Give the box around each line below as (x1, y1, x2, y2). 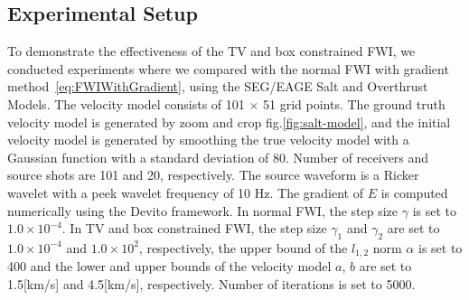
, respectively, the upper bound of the (138, 238, 348, 257)
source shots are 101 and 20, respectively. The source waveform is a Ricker (7, 165, 419, 184)
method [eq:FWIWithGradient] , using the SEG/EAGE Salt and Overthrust (7, 77, 428, 96)
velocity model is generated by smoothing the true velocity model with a (7, 130, 409, 149)
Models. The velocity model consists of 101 (7, 94, 245, 113)
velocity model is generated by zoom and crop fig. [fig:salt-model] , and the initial (7, 112, 451, 131)
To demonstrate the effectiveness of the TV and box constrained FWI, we (7, 42, 416, 61)
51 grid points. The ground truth (263, 94, 446, 113)
